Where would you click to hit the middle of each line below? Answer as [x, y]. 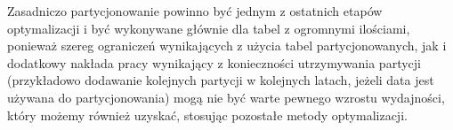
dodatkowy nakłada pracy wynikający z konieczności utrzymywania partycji [214, 62]
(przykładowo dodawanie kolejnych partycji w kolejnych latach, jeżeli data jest [221, 80]
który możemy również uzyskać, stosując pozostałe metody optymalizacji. [207, 115]
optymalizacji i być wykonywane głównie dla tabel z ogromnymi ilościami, [209, 28]
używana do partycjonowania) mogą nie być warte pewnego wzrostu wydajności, [226, 97]
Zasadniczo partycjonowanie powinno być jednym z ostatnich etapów [195, 11]
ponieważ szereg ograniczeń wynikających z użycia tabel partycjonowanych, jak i [227, 46]
